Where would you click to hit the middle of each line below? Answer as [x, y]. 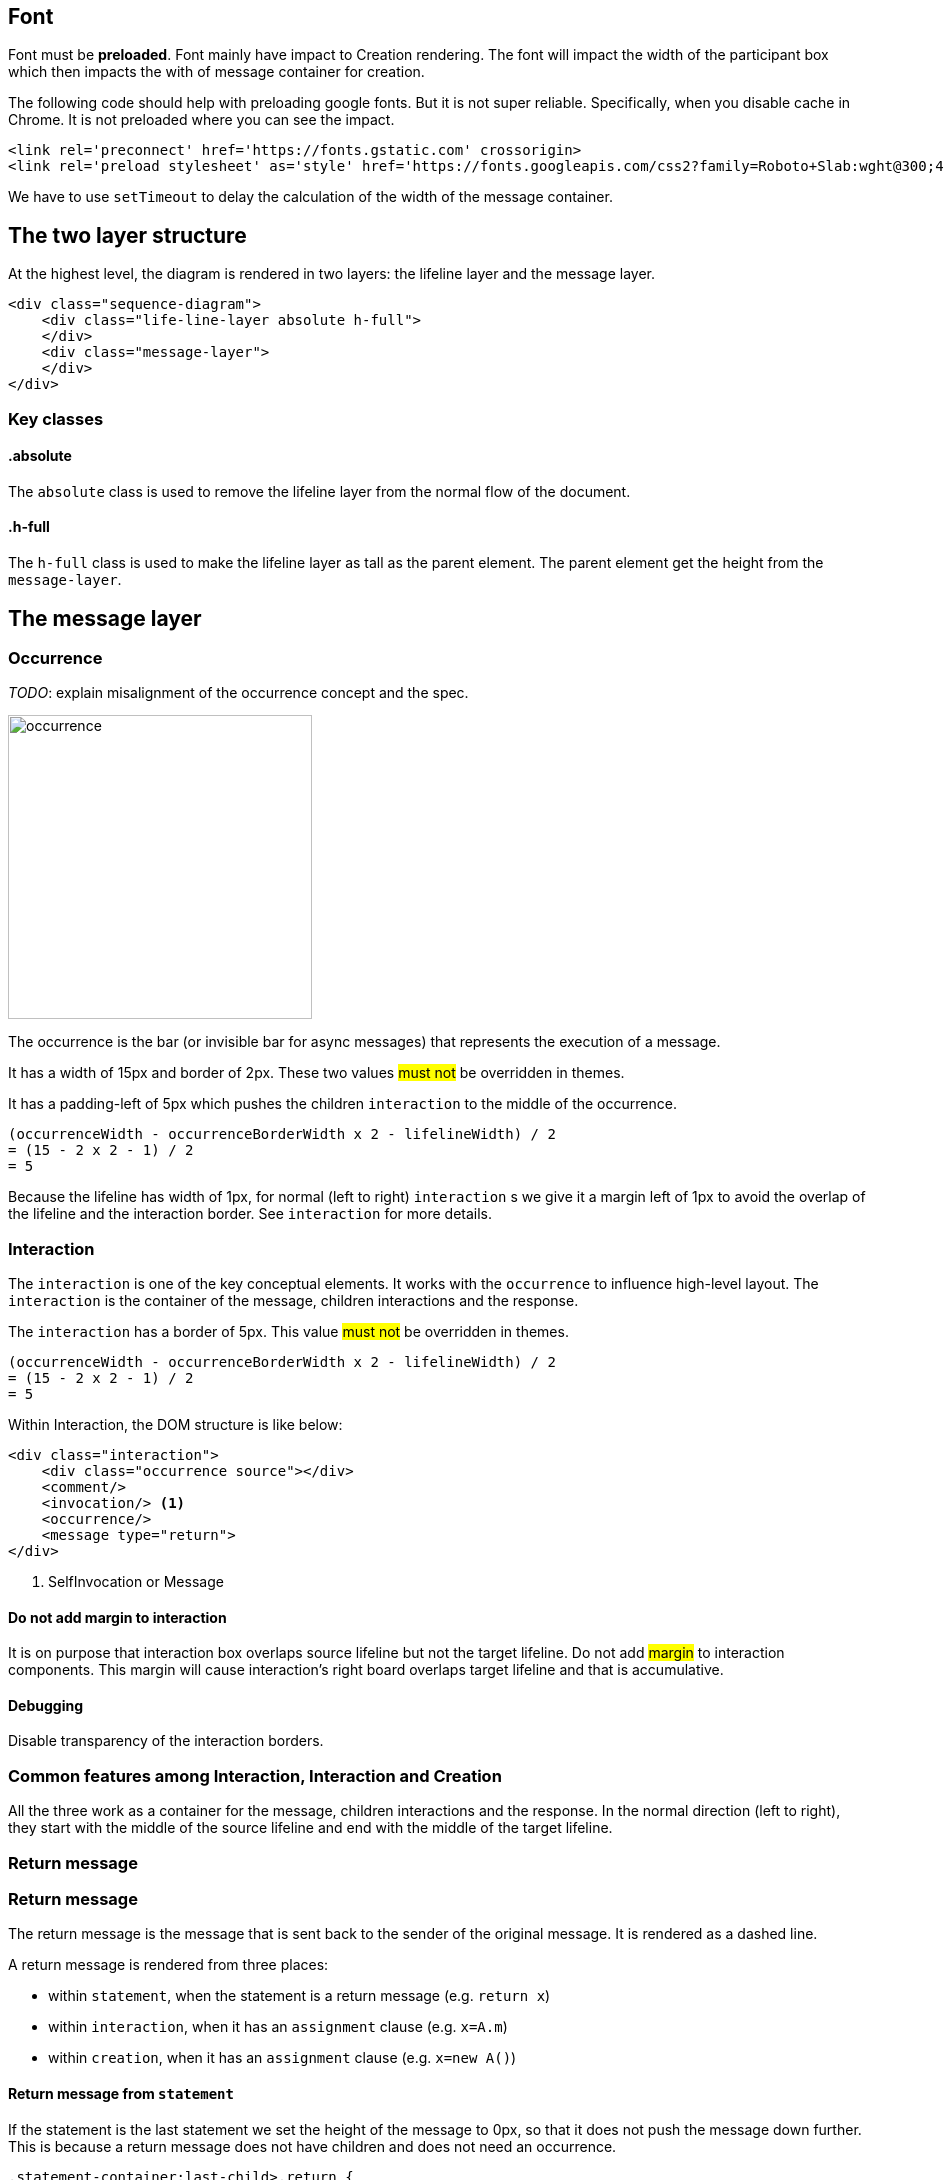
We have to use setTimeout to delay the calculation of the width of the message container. [310, 197]
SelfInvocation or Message [136, 1582]
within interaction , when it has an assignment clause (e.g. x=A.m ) [278, 2027]
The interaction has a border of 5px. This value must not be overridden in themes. [288, 1332]
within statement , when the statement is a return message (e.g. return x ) [299, 1996]
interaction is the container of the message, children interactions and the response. [293, 1301]
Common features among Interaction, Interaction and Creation [255, 1775]
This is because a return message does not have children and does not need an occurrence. [312, 2146]
